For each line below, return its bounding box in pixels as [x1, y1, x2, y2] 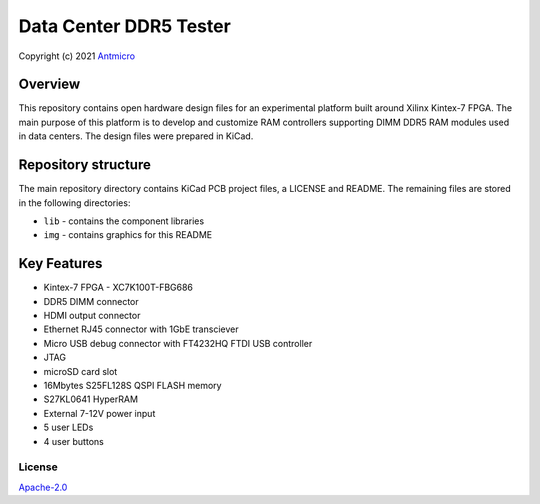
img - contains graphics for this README [43, 229, 213, 241]
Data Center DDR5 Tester [18, 15, 232, 37]
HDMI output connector [43, 310, 141, 321]
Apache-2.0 [18, 481, 68, 493]
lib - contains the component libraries [43, 215, 205, 227]
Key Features [18, 255, 103, 272]
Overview [18, 76, 81, 93]
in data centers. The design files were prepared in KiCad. [18, 130, 254, 142]
